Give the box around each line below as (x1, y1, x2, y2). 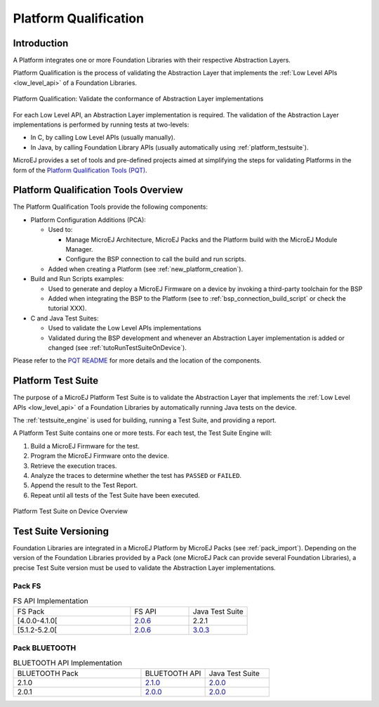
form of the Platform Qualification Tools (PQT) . (13, 166, 147, 174)
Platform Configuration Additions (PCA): (30, 215, 147, 224)
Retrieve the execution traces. (30, 461, 117, 470)
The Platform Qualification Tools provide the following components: (13, 202, 208, 211)
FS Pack (17, 607, 45, 616)
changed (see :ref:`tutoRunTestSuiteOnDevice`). (48, 343, 187, 351)
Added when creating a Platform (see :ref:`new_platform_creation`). (48, 264, 244, 273)
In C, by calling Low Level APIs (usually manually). (30, 134, 175, 142)
